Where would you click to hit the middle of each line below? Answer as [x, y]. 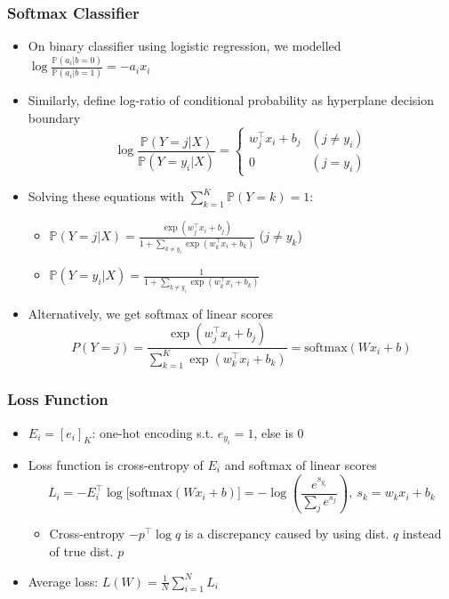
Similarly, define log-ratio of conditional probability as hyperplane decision [231, 100]
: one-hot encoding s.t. [153, 432]
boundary [54, 118]
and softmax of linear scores [301, 465]
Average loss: [63, 581]
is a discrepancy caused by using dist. [287, 534]
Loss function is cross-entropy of [116, 465]
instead [422, 534]
